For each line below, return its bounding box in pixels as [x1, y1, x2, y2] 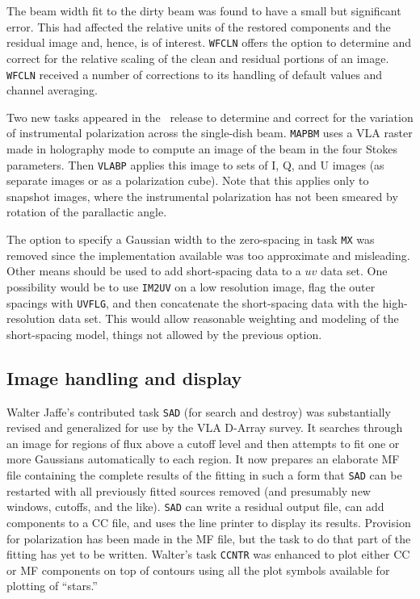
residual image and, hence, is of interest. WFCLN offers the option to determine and [6, 34, 411, 51]
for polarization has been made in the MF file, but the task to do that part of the [6, 530, 411, 547]
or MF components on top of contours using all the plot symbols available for [6, 561, 390, 578]
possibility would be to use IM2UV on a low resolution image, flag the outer [6, 278, 376, 295]
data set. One [320, 262, 388, 279]
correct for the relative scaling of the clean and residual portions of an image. [6, 49, 389, 66]
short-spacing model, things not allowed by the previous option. [6, 325, 322, 342]
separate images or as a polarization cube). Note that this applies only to [6, 172, 369, 189]
